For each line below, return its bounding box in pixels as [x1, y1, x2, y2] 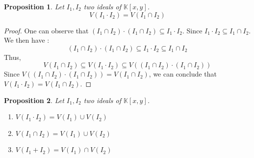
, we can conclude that [149, 69, 217, 79]
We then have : [4, 35, 50, 45]
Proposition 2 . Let [4, 95, 64, 105]
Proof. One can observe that [4, 25, 89, 35]
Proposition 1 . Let [4, 1, 64, 11]
